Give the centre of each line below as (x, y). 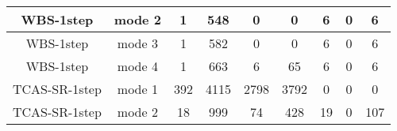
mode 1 (137, 89)
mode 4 (137, 66)
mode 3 (137, 43)
